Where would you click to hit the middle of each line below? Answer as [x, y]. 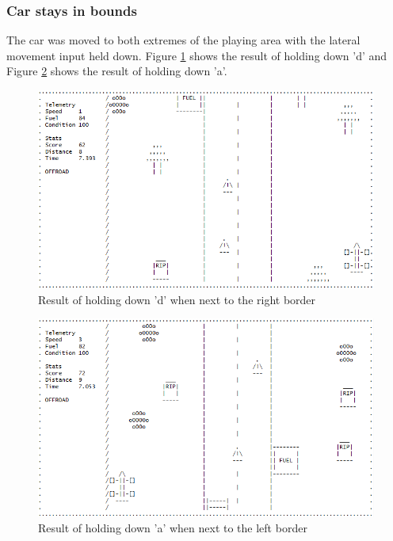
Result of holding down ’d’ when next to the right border [177, 299]
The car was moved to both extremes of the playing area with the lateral [183, 40]
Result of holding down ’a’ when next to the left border [173, 528]
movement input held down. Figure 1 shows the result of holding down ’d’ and [197, 55]
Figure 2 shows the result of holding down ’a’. [117, 71]
